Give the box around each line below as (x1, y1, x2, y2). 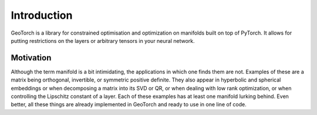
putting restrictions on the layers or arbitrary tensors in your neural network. (11, 37, 195, 44)
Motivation (11, 53, 52, 63)
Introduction (11, 9, 73, 22)
